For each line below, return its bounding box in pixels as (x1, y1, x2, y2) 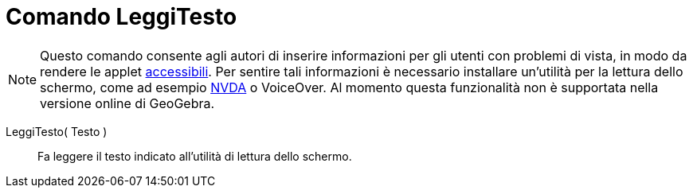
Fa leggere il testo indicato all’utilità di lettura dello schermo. (37, 149, 352, 163)
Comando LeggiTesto (6, 3, 237, 30)
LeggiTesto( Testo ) (6, 124, 108, 138)
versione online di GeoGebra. (40, 95, 215, 111)
